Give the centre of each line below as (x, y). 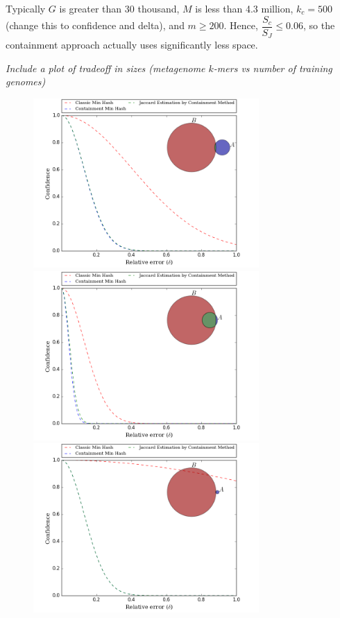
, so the (319, 25)
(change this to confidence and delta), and (95, 25)
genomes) (26, 81)
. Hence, (241, 25)
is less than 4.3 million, (244, 8)
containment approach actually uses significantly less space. (132, 45)
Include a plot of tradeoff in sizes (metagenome (105, 68)
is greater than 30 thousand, (119, 8)
